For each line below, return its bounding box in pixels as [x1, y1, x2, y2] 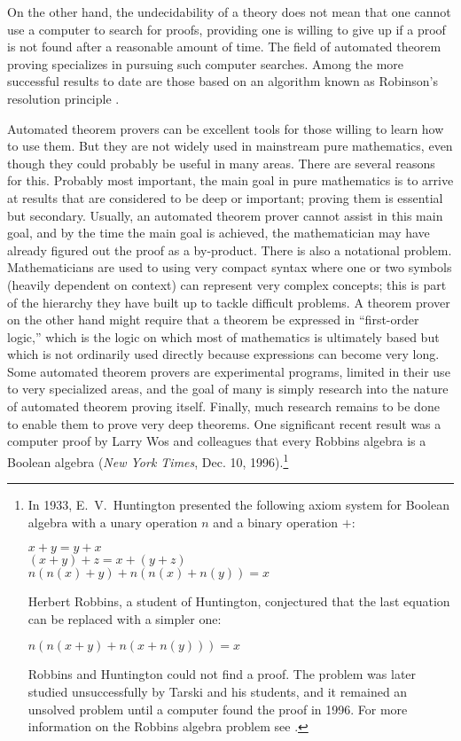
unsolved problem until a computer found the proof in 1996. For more [27, 699, 408, 718]
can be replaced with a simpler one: [27, 609, 222, 628]
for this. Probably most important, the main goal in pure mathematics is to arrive [7, 171, 454, 190]
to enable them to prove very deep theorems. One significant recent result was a [7, 414, 441, 433]
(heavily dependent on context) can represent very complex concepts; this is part [7, 275, 447, 293]
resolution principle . [7, 89, 120, 107]
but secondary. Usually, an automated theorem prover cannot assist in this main [7, 206, 443, 224]
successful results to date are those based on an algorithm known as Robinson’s [7, 72, 438, 90]
